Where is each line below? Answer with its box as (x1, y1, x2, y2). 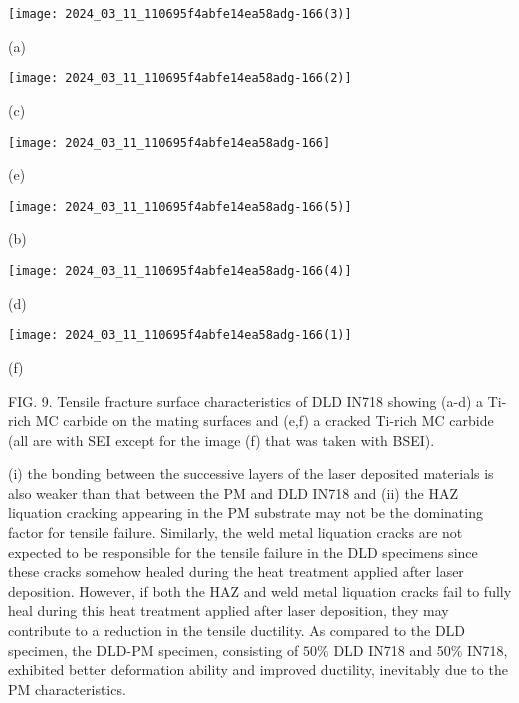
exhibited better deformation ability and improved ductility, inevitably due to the (8, 659, 508, 680)
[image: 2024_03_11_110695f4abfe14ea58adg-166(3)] (8, 7, 352, 21)
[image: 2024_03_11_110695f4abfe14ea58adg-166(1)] (8, 328, 352, 343)
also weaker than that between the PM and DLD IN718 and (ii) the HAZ (8, 482, 459, 503)
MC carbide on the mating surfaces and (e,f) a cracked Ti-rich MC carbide (35, 410, 494, 431)
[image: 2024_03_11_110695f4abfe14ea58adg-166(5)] (8, 199, 352, 214)
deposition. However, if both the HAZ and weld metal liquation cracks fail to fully (8, 580, 512, 601)
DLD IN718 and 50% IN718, (333, 639, 508, 660)
